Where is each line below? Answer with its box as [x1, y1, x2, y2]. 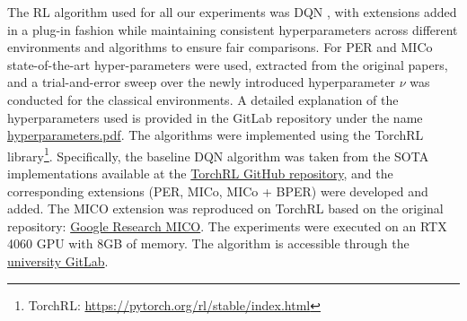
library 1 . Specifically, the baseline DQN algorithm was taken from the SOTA [7, 143, 429, 165]
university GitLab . [7, 251, 109, 270]
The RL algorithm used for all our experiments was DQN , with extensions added [7, 3, 457, 21]
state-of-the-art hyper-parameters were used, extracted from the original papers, [7, 55, 448, 74]
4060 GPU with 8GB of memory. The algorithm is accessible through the [7, 234, 410, 253]
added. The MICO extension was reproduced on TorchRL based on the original [7, 199, 444, 218]
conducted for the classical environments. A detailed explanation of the [7, 90, 399, 108]
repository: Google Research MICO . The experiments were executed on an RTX [7, 216, 447, 235]
